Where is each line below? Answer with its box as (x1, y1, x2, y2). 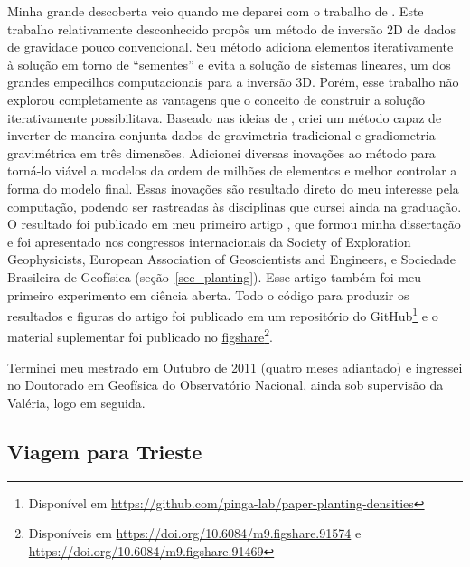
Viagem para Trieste (7, 437, 202, 465)
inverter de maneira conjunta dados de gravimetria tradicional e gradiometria (7, 126, 436, 145)
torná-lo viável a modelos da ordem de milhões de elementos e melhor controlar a (7, 161, 457, 180)
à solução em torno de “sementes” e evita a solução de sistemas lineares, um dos (7, 54, 451, 73)
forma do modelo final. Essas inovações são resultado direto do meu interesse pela (7, 178, 459, 197)
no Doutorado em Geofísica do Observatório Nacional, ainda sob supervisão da (7, 375, 444, 394)
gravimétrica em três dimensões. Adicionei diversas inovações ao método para (7, 143, 436, 162)
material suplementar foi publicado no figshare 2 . (7, 325, 273, 345)
